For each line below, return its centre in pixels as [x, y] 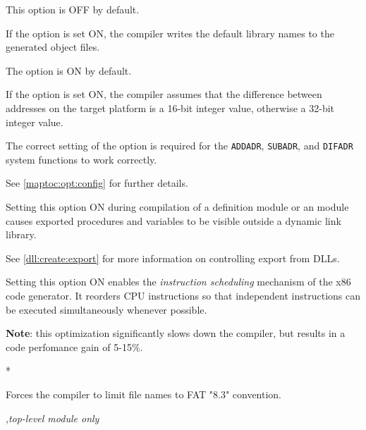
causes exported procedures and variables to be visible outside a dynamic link [173, 220]
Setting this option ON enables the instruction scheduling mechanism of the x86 [178, 282]
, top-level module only [53, 418]
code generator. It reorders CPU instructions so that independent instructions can [183, 295]
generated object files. [53, 47]
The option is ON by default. [69, 70]
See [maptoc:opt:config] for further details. [97, 183]
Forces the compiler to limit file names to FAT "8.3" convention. [144, 394]
